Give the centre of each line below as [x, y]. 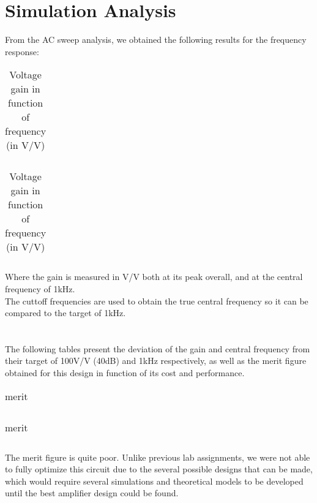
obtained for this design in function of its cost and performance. [125, 373]
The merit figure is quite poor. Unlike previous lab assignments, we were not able [158, 457]
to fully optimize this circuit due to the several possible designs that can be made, [159, 469]
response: [22, 51]
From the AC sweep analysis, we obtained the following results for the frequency [156, 40]
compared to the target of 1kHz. [65, 313]
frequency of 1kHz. [40, 288]
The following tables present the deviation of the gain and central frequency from [158, 348]
